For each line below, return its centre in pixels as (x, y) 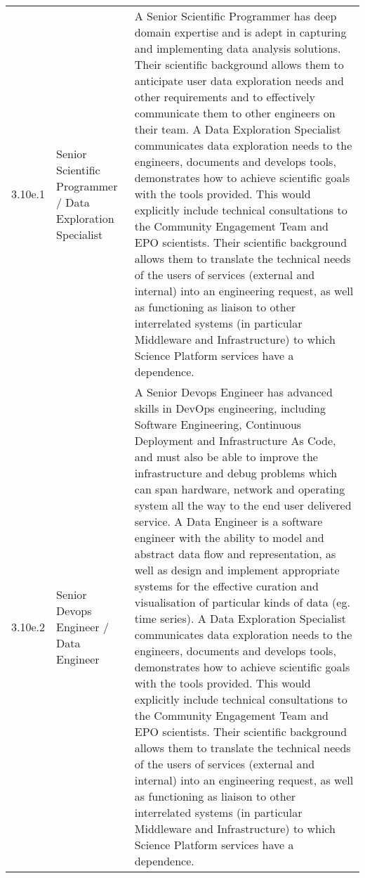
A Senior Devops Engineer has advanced (233, 392)
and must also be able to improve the (226, 457)
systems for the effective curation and (226, 586)
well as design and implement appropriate (237, 570)
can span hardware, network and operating (240, 489)
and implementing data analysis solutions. (238, 48)
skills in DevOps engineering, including (230, 408)
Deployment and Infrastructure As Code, (235, 440)
